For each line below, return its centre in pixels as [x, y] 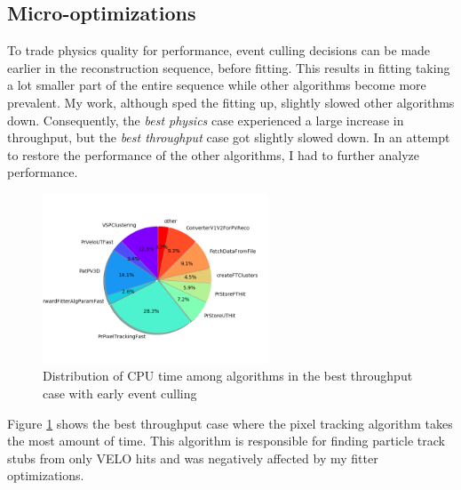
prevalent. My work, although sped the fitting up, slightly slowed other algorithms [231, 102]
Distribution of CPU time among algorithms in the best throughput [228, 376]
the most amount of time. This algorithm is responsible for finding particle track [226, 441]
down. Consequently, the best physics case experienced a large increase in [206, 120]
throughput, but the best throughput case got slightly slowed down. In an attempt [229, 137]
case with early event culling [120, 393]
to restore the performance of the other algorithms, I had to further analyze [214, 154]
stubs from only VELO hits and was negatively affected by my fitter [193, 458]
